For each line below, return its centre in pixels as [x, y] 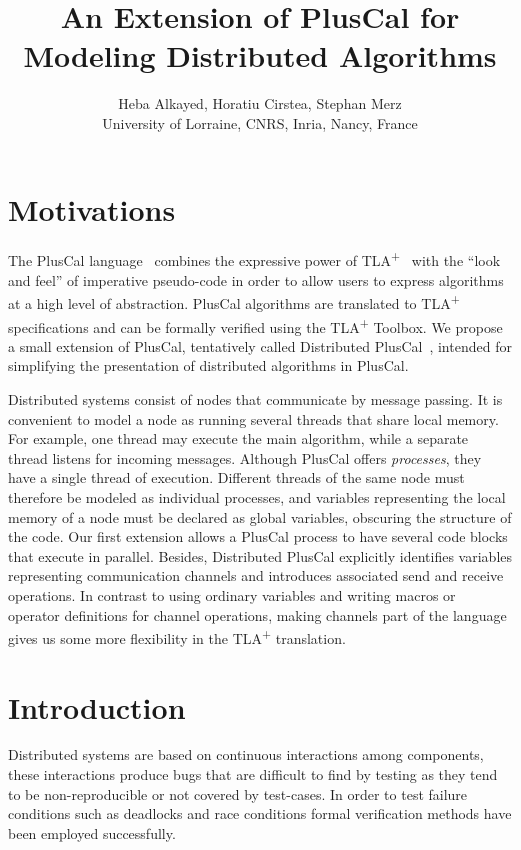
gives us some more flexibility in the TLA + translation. [177, 636]
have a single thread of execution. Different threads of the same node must [236, 477]
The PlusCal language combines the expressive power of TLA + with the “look [254, 259]
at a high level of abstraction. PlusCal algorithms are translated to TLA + [234, 301]
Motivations [92, 208]
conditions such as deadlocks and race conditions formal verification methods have [260, 813]
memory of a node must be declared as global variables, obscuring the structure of [260, 516]
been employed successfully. [92, 832]
